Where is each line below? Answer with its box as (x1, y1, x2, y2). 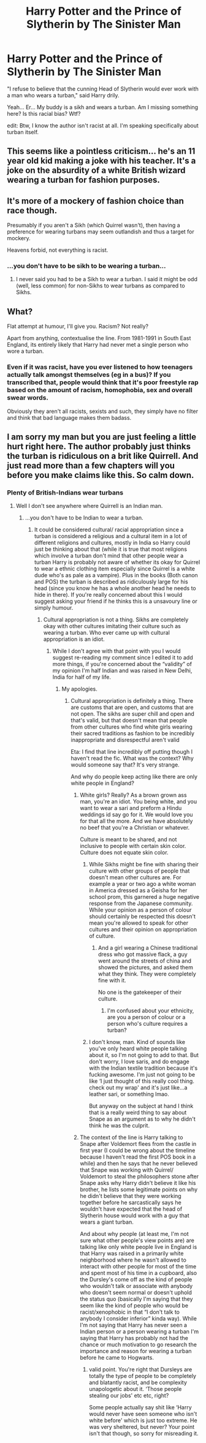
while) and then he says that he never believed (80, 1160, 198, 1167)
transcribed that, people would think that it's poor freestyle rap (7, 378, 199, 387)
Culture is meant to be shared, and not (80, 836, 177, 843)
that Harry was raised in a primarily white (80, 1250, 184, 1257)
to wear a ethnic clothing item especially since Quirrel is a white (34, 565, 196, 572)
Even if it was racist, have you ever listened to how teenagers (7, 363, 193, 371)
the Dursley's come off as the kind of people (80, 1276, 193, 1283)
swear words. (7, 393, 48, 402)
